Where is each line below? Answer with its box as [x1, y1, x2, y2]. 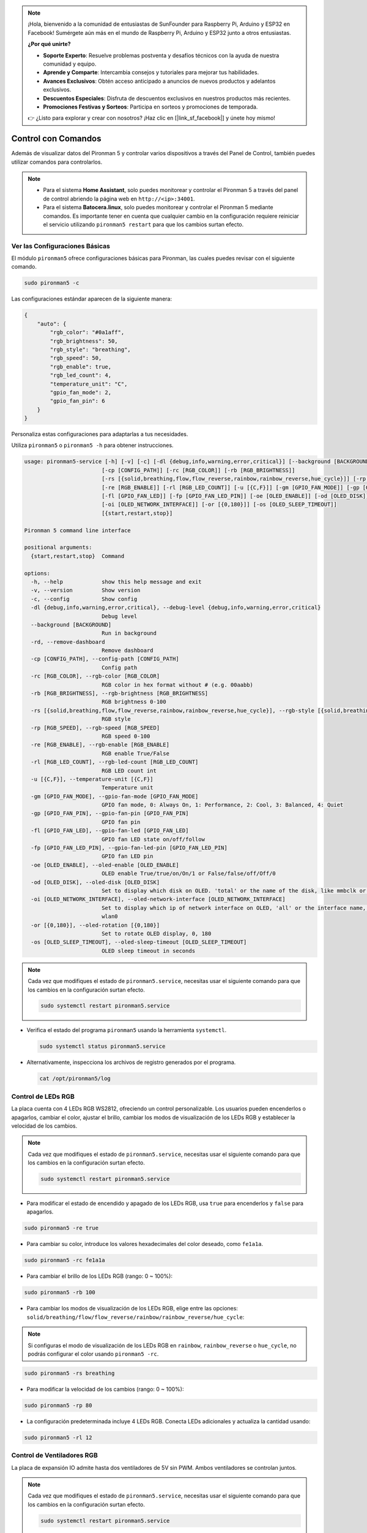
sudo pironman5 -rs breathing [24, 1369, 115, 1377]
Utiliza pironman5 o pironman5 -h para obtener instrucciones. [11, 442, 174, 449]
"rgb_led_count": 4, [50, 372, 112, 379]
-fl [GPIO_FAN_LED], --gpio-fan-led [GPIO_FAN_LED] [31, 827, 189, 834]
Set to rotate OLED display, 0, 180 [101, 930, 212, 937]
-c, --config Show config [31, 595, 138, 602]
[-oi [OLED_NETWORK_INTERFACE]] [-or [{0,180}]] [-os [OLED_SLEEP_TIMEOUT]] [101, 501, 338, 508]
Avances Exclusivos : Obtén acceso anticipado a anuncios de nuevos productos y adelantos [43, 77, 276, 85]
